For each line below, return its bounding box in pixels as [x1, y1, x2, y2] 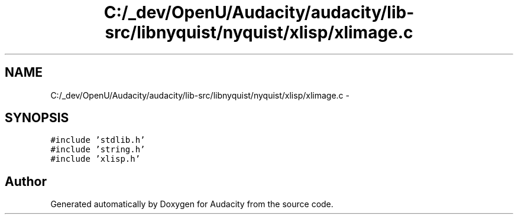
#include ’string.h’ [50, 145, 145, 155]
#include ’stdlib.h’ [50, 135, 145, 145]
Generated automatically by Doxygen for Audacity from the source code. [50, 199, 334, 210]
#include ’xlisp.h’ [50, 154, 141, 164]
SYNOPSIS [5, 110, 69, 126]
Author [5, 174, 47, 189]
